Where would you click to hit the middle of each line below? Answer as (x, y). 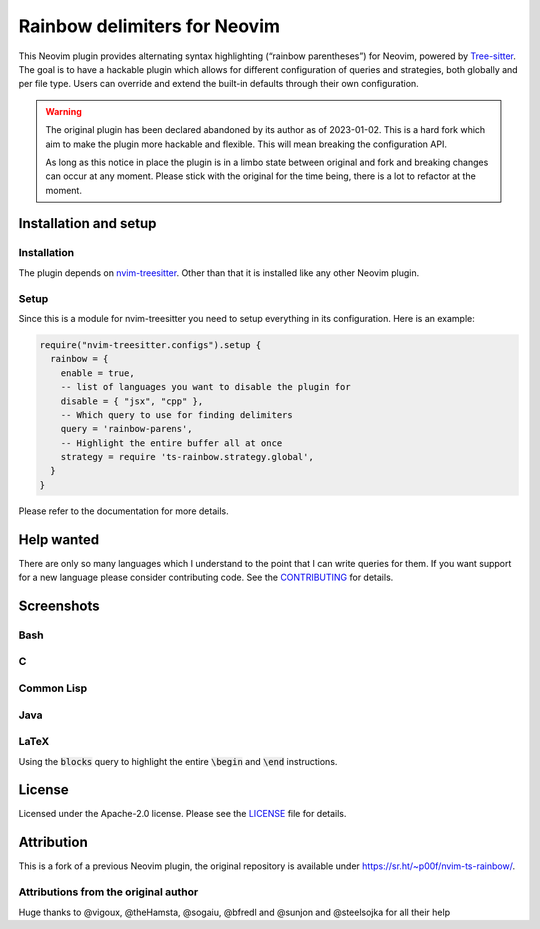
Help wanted (59, 539)
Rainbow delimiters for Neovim (149, 26)
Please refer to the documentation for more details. (123, 511)
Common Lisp (53, 688)
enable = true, (97, 373)
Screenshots (59, 605)
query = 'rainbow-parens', (127, 429)
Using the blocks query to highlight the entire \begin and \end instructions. (178, 761)
